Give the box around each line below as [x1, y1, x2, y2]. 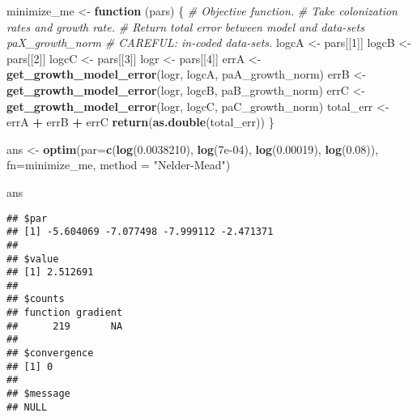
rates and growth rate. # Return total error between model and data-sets [6, 18, 364, 35]
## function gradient [6, 307, 123, 319]
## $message [6, 388, 70, 400]
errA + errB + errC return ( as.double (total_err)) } [6, 113, 274, 130]
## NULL [6, 401, 48, 413]
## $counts [6, 293, 65, 305]
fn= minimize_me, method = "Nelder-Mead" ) [6, 156, 231, 173]
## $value [6, 253, 59, 265]
